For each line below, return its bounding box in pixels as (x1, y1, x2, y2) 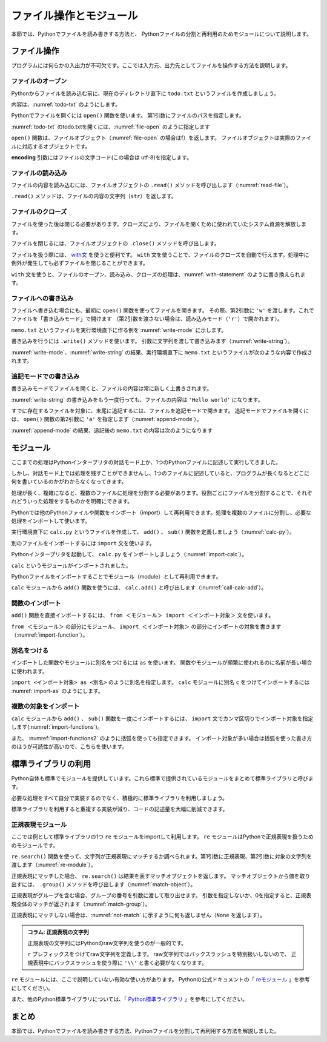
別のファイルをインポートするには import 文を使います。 (11, 539, 156, 546)
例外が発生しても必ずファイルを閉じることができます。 (11, 259, 148, 267)
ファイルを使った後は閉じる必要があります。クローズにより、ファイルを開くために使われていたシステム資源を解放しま (11, 220, 307, 227)
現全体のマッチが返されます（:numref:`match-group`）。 (11, 900, 151, 908)
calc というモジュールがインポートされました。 (11, 562, 131, 569)
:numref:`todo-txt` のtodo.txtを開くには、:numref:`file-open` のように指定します (11, 123, 210, 130)
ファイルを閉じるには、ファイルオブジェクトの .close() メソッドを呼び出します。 (11, 240, 220, 247)
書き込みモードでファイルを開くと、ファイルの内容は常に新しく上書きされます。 (11, 385, 213, 392)
